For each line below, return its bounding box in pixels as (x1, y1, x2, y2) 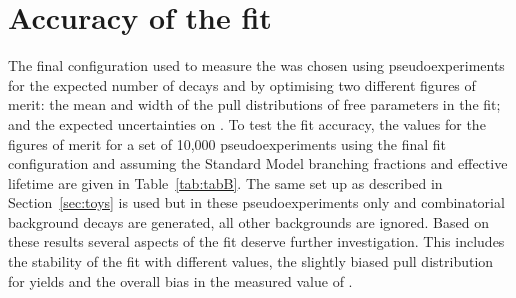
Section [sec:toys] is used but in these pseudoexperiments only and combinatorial (8, 192, 505, 213)
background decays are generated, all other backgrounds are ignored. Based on (8, 211, 489, 232)
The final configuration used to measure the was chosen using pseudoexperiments (8, 55, 505, 76)
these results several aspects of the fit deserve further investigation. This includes (8, 231, 505, 252)
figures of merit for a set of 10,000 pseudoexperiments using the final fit (8, 133, 447, 154)
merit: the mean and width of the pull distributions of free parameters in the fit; (8, 94, 501, 115)
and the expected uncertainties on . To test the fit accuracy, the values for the (8, 113, 486, 134)
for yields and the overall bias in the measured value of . (8, 270, 353, 291)
